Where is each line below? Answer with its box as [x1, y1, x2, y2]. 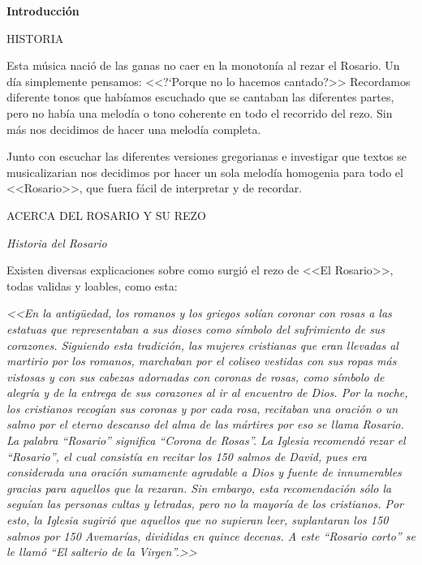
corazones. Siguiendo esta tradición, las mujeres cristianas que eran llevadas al [6, 336, 398, 353]
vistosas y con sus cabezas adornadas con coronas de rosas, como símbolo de [6, 368, 385, 385]
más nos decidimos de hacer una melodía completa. [6, 120, 261, 137]
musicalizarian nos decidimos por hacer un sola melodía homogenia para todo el [6, 163, 403, 180]
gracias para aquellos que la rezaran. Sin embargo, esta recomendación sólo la [6, 479, 392, 496]
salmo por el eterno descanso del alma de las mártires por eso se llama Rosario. [6, 416, 404, 433]
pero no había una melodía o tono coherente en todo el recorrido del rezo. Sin [6, 104, 393, 121]
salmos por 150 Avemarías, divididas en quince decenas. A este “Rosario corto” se [6, 527, 416, 544]
